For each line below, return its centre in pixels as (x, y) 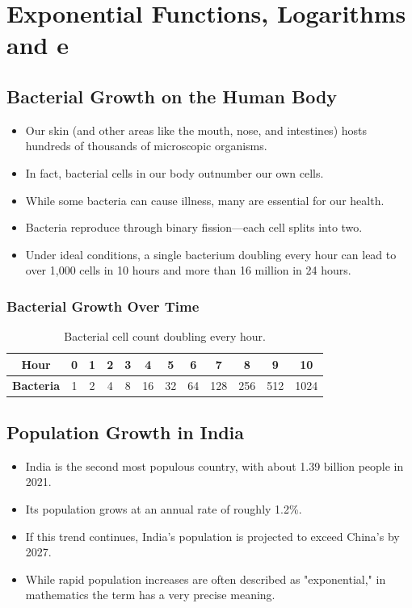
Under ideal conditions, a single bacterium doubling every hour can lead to (211, 254)
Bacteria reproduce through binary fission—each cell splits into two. (194, 227)
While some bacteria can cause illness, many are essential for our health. (205, 200)
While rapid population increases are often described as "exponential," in (206, 579)
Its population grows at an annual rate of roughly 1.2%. (164, 509)
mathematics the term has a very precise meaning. (150, 595)
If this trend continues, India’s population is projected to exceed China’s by (212, 536)
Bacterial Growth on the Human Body (172, 96)
